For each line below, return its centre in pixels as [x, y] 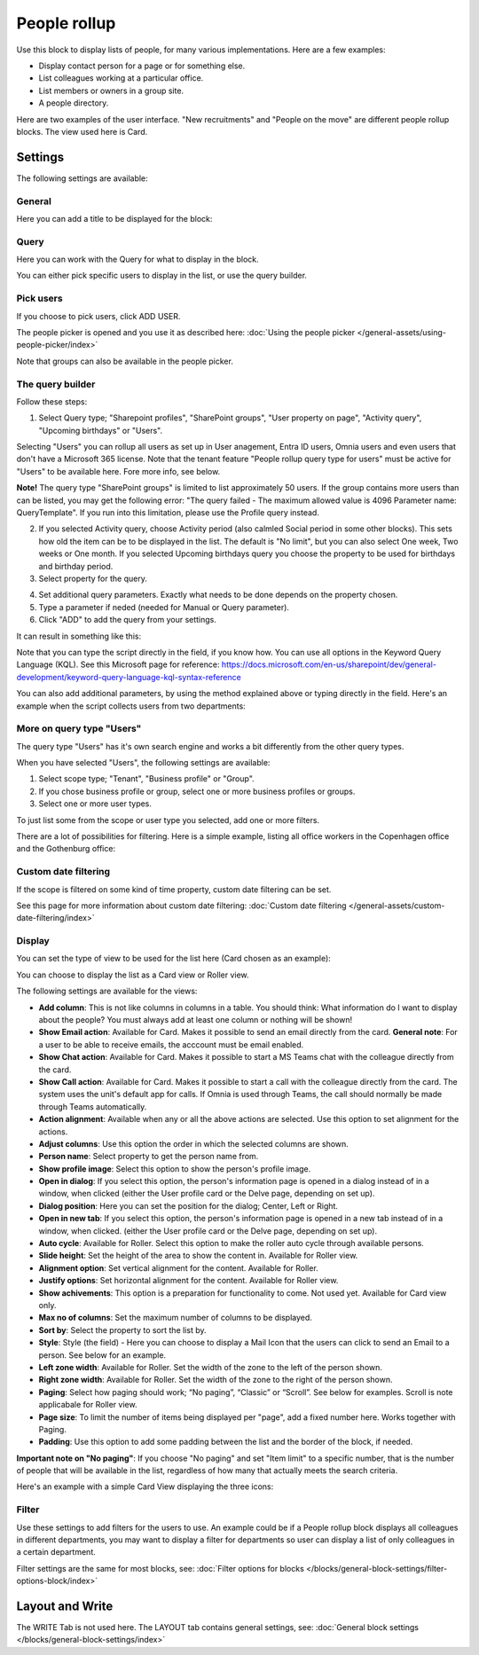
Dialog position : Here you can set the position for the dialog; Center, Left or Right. [188, 1205]
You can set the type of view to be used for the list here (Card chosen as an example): [174, 959]
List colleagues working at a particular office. [121, 78]
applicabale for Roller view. [88, 1405]
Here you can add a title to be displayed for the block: [114, 218]
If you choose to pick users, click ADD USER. [98, 316]
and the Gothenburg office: [66, 849]
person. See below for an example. [102, 1355]
